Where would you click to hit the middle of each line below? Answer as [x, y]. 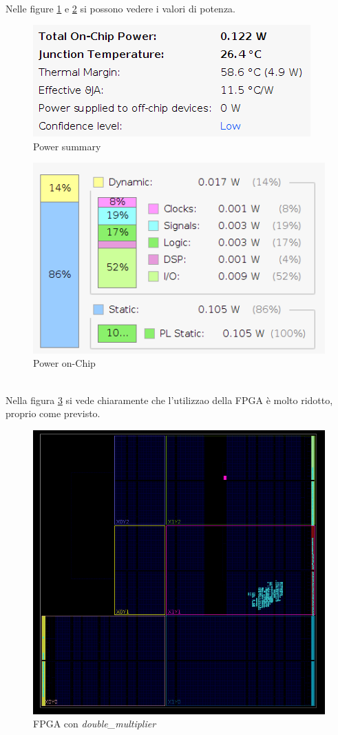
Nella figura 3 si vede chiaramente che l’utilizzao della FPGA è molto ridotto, [169, 400]
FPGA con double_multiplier [95, 724]
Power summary [67, 146]
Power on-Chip [64, 363]
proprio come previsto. [53, 413]
